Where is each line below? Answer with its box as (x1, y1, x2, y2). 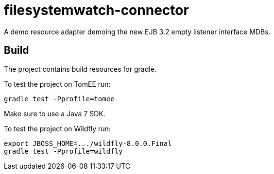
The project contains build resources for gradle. (4, 64, 156, 73)
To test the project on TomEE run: (4, 79, 111, 88)
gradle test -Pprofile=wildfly (4, 147, 123, 155)
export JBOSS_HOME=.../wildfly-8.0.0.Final (4, 139, 172, 147)
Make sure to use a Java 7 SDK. (4, 109, 105, 118)
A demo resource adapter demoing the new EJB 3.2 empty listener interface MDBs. (4, 27, 271, 36)
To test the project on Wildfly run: (4, 124, 111, 133)
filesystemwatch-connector (4, 2, 189, 18)
